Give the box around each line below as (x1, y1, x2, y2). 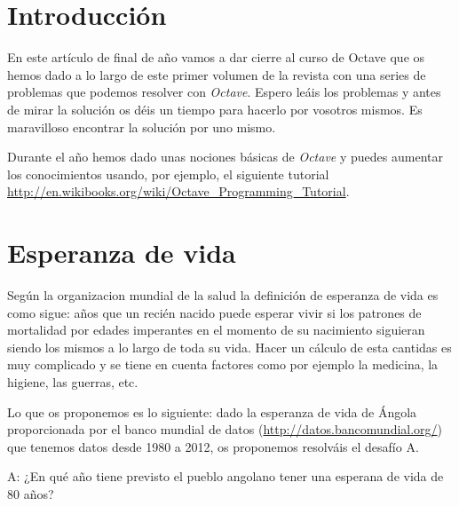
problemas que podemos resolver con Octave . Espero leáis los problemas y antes (7, 83, 441, 101)
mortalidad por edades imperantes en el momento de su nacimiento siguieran (7, 320, 425, 339)
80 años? (7, 484, 54, 502)
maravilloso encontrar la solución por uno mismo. (7, 117, 276, 136)
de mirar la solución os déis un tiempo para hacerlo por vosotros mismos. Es (7, 99, 423, 118)
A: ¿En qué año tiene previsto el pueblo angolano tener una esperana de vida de (7, 467, 444, 486)
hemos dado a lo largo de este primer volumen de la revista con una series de (7, 65, 426, 83)
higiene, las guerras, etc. (7, 372, 138, 391)
